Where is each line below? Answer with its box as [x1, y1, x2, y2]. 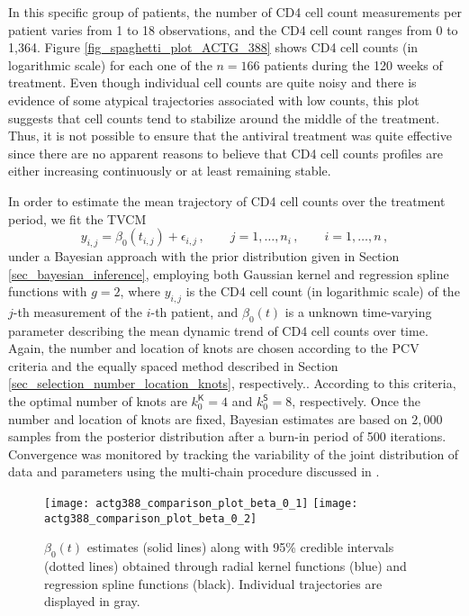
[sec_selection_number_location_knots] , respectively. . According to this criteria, [8, 374, 456, 393]
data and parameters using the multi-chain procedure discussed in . [8, 462, 380, 481]
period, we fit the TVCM [8, 209, 147, 228]
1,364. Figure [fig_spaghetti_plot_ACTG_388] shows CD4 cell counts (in [8, 38, 419, 57]
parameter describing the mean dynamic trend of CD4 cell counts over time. [8, 321, 428, 340]
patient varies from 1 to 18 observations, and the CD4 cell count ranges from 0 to [8, 20, 458, 39]
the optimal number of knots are [8, 392, 187, 411]
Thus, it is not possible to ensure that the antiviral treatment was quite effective [8, 126, 452, 145]
